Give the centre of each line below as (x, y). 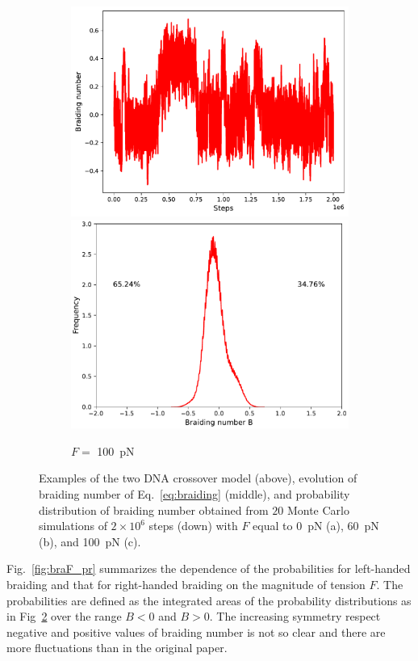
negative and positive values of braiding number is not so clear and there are (196, 632)
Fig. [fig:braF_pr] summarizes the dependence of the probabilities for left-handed (209, 568)
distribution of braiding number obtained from (154, 509)
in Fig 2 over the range (64, 616)
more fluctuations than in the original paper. (117, 648)
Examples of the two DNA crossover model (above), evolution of (198, 478)
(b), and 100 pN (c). (90, 541)
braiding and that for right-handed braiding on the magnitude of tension (186, 584)
